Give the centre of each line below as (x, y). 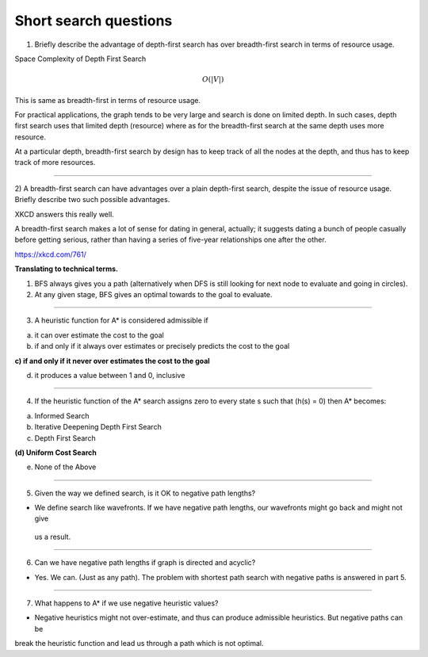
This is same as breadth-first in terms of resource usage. (108, 100)
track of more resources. (55, 162)
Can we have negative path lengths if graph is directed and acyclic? (145, 563)
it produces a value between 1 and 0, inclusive (110, 375)
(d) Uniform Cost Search (55, 453)
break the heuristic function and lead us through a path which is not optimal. (139, 644)
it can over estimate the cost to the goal (99, 335)
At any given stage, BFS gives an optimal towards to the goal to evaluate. (153, 294)
